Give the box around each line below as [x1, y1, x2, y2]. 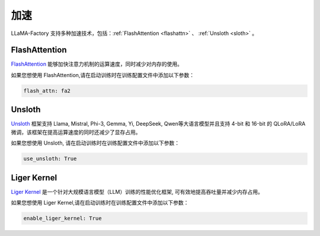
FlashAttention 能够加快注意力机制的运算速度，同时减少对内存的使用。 [11, 60, 183, 68]
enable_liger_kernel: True [23, 215, 102, 222]
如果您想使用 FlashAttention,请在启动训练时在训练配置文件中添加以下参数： [11, 71, 195, 78]
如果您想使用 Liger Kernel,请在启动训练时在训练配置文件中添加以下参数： [11, 199, 189, 206]
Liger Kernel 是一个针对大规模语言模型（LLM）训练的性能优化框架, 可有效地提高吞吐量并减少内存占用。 [11, 188, 263, 195]
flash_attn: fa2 [23, 87, 71, 94]
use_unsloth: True [23, 155, 77, 162]
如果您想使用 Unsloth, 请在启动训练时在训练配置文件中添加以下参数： [11, 139, 180, 146]
